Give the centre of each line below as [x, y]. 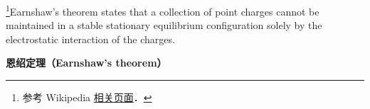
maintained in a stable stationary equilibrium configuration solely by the [164, 25]
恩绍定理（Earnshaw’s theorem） [86, 63]
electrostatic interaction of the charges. [90, 39]
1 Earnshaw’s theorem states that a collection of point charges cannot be [163, 10]
